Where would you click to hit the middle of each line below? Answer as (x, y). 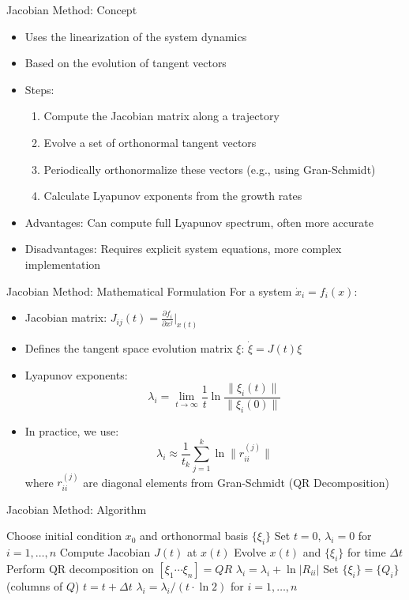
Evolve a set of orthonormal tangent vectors (150, 142)
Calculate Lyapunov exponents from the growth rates (173, 196)
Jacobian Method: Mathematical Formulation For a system (149, 291)
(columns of (35, 585)
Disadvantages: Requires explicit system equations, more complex (183, 249)
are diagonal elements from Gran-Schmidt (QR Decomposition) (236, 482)
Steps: (39, 89)
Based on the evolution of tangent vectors (126, 63)
